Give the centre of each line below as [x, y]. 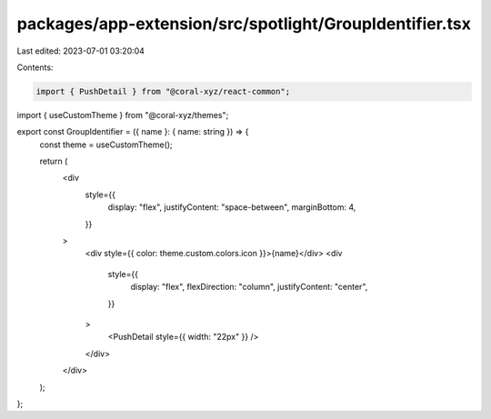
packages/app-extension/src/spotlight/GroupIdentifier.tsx [244, 24]
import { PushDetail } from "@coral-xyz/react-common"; [163, 91]
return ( [54, 161]
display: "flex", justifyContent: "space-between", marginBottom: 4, [232, 207]
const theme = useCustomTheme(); [106, 145]
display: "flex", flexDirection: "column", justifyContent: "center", [249, 287]
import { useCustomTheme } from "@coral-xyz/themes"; [123, 115]
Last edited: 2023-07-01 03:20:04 [81, 51]
